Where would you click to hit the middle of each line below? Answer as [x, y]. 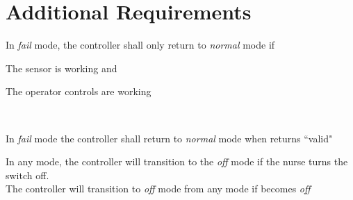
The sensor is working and [61, 68]
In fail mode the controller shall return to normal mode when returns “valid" [169, 138]
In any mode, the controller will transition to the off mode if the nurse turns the [177, 161]
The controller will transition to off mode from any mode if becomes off [158, 189]
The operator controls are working [79, 91]
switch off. [27, 175]
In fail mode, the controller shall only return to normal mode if [140, 45]
